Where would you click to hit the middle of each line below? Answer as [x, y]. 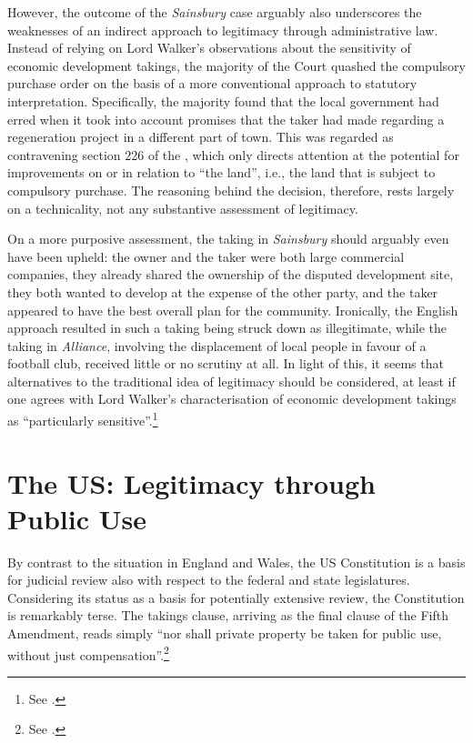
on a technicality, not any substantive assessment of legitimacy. [183, 208]
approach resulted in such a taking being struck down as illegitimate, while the [227, 328]
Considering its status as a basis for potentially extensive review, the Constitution [236, 597]
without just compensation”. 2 [88, 653]
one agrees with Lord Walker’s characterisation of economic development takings [232, 399]
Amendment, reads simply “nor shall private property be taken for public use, [225, 633]
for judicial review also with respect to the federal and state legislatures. [209, 580]
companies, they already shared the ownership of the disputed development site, [231, 274]
